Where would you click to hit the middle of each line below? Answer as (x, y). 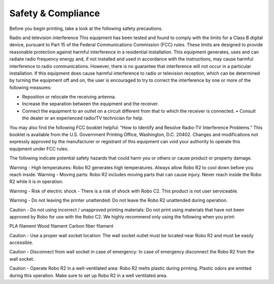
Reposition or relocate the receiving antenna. (69, 97)
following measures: (30, 87)
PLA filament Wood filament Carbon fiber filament (61, 226)
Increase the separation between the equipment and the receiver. (91, 104)
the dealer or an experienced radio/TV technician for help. (83, 118)
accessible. (21, 243)
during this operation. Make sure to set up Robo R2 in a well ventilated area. (88, 275)
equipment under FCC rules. (39, 149)
